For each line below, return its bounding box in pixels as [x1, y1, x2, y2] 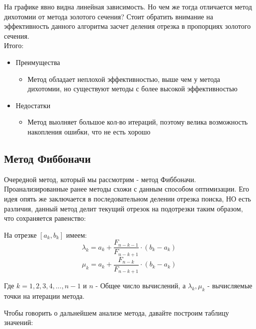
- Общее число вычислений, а [95, 280, 186, 291]
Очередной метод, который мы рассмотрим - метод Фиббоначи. [4, 174, 196, 184]
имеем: [66, 229, 87, 240]
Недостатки [15, 100, 51, 110]
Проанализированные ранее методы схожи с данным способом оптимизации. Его [4, 184, 250, 194]
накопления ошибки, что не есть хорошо [27, 126, 151, 136]
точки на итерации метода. [4, 291, 85, 301]
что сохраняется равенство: [4, 213, 86, 223]
